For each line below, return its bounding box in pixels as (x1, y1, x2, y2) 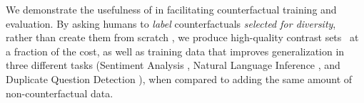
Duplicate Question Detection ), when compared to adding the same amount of (6, 71, 353, 86)
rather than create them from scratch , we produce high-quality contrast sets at (6, 30, 359, 45)
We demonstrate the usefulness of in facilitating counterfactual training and (6, 2, 337, 16)
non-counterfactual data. (6, 85, 113, 100)
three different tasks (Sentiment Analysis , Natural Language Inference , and (6, 58, 340, 72)
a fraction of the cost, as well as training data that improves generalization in (6, 43, 345, 58)
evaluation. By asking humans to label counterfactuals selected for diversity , (6, 16, 336, 31)
